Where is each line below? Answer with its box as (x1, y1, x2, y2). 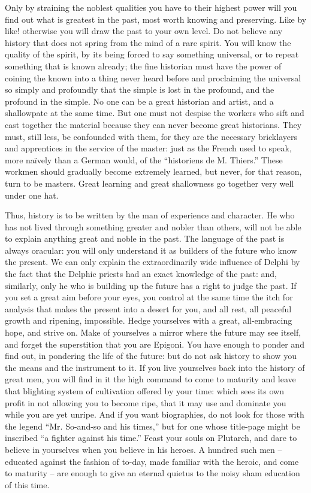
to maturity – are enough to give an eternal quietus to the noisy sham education (5, 467, 300, 479)
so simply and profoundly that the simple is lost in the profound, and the (5, 83, 274, 96)
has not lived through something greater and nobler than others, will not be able (5, 220, 301, 233)
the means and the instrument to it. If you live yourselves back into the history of (5, 361, 305, 373)
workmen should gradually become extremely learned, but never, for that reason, (5, 165, 302, 178)
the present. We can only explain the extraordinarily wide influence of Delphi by (5, 255, 300, 268)
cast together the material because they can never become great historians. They (5, 118, 302, 130)
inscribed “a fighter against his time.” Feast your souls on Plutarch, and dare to (5, 431, 297, 444)
